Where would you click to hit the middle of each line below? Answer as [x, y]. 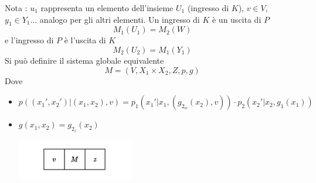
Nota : [16, 8]
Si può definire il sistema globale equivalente [84, 60]
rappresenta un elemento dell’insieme [107, 8]
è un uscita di [237, 19]
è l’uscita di [85, 40]
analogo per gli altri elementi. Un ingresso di [120, 19]
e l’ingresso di [29, 40]
